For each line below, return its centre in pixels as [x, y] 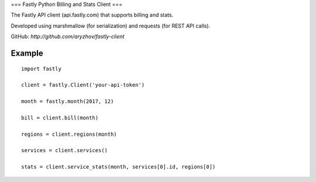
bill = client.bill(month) [60, 118]
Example [27, 53]
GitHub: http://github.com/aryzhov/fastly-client [68, 37]
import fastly [41, 68]
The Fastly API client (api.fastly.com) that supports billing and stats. [92, 15]
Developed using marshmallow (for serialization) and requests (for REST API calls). [111, 26]
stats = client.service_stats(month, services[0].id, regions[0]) [118, 167]
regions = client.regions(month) [69, 134]
